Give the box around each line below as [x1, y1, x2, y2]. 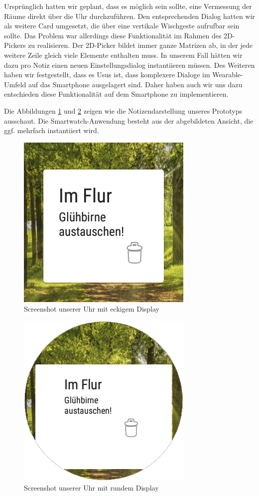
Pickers [4, 40, 26, 50]
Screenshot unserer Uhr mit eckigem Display [24, 304, 160, 314]
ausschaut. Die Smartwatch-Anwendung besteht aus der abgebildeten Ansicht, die [4, 115, 254, 126]
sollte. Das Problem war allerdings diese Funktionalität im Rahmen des [4, 30, 222, 40]
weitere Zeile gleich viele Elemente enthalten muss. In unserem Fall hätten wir [4, 49, 243, 60]
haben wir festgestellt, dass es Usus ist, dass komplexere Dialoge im [4, 69, 210, 80]
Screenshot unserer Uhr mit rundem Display [24, 482, 159, 493]
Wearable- [212, 69, 243, 80]
